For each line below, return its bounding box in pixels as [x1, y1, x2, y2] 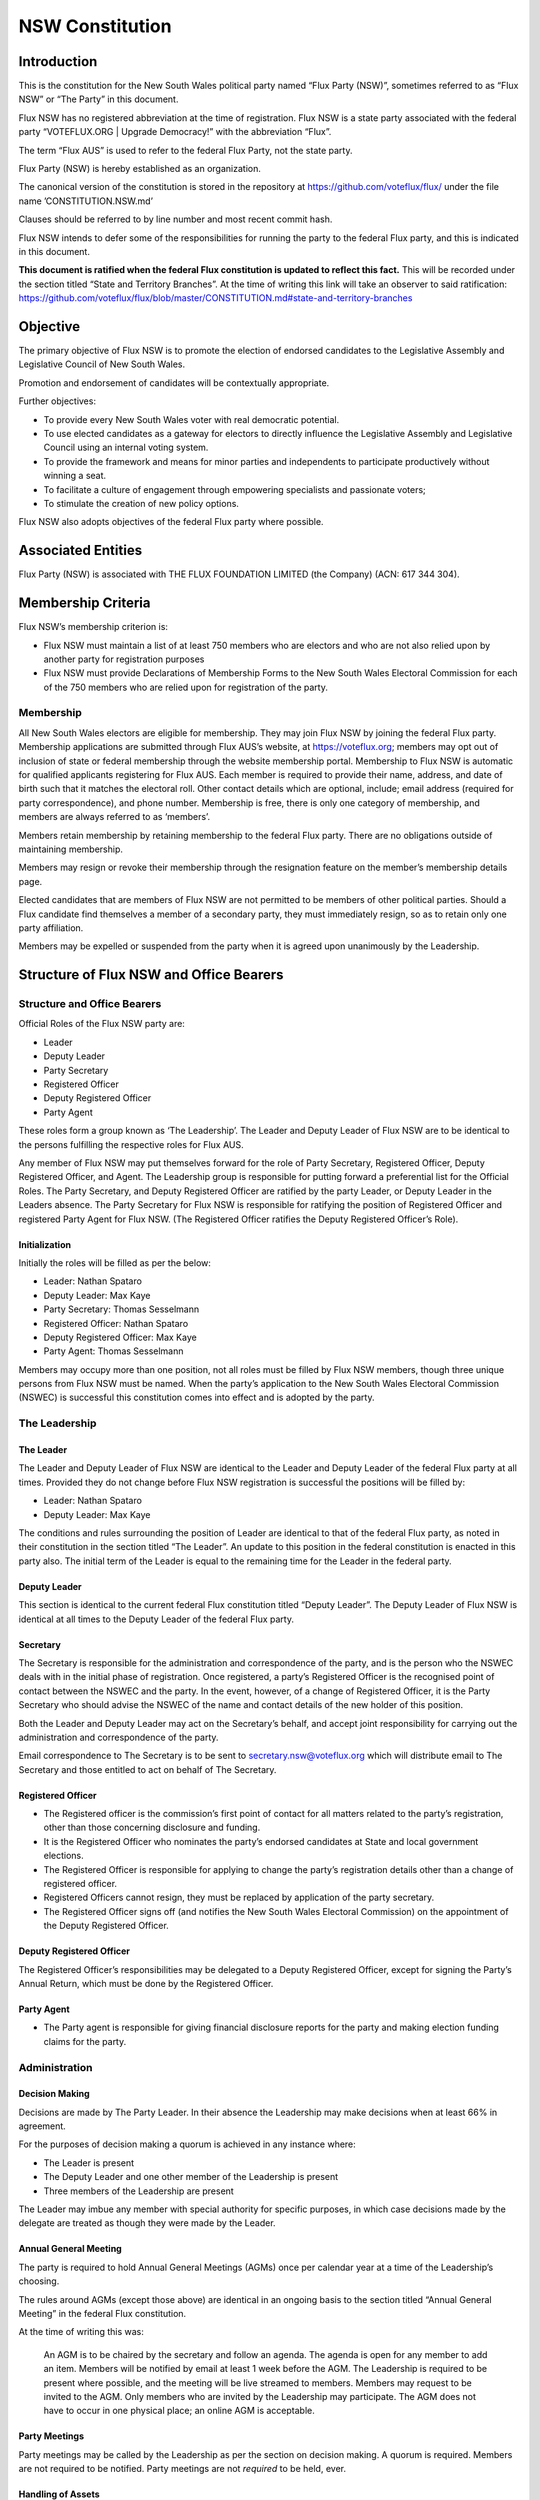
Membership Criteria [18, 595, 151, 612]
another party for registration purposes [43, 653, 205, 665]
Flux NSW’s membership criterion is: [18, 621, 169, 633]
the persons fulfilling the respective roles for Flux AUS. [18, 1138, 244, 1150]
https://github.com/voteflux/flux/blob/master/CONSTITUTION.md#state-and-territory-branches [18, 292, 413, 304]
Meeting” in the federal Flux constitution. [18, 2308, 187, 2319]
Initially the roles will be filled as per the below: [18, 1256, 212, 1269]
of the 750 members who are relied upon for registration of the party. [43, 681, 329, 693]
